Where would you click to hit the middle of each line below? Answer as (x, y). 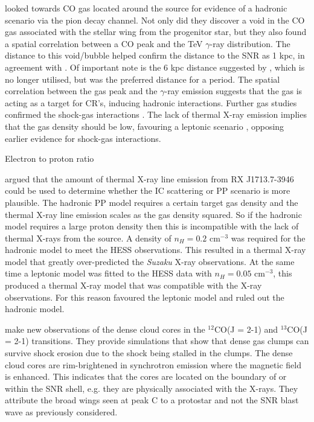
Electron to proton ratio (50, 158)
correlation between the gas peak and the (81, 91)
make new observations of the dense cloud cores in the (105, 329)
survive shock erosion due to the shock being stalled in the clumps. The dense (149, 353)
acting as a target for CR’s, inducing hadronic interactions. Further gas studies (151, 102)
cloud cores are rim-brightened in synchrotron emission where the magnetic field (153, 364)
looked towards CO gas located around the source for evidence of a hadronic (146, 8)
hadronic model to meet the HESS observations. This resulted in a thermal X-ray (155, 250)
